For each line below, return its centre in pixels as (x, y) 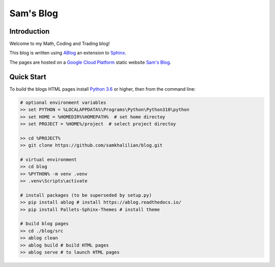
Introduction (30, 31)
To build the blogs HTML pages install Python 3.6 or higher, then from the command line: (103, 89)
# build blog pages (44, 224)
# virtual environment (48, 159)
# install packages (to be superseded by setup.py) (86, 195)
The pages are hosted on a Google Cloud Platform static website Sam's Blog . (90, 62)
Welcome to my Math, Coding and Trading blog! (60, 44)
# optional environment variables (63, 102)
